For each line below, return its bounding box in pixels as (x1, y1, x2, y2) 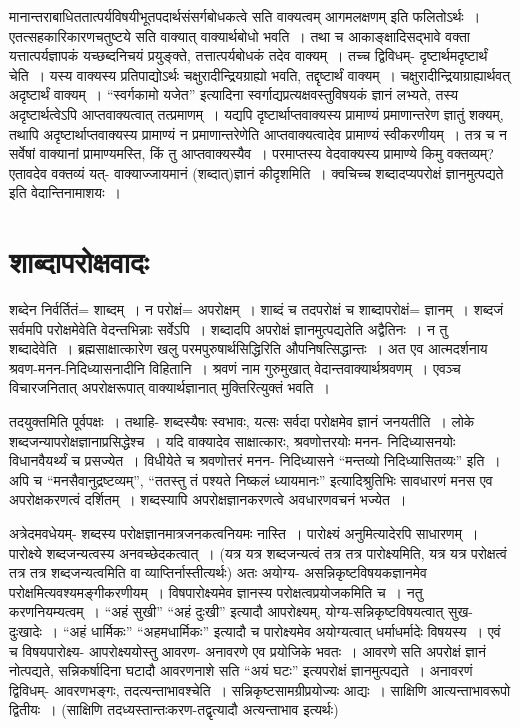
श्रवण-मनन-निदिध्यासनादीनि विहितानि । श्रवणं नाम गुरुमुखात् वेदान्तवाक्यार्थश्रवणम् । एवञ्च (9, 357, 461, 378)
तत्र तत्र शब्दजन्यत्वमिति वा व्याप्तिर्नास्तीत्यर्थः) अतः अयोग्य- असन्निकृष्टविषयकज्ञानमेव (9, 562, 427, 583)
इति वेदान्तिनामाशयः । (9, 182, 121, 203)
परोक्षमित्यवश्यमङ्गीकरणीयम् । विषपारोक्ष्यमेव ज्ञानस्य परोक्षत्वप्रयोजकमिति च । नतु (9, 581, 423, 602)
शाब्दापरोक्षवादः (9, 241, 149, 282)
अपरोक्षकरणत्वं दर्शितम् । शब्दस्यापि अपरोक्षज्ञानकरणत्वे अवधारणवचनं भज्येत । (9, 489, 407, 510)
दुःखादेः (9, 620, 42, 641)
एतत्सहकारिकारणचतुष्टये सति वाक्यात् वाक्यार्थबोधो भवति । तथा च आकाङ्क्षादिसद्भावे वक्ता (9, 25, 471, 46)
